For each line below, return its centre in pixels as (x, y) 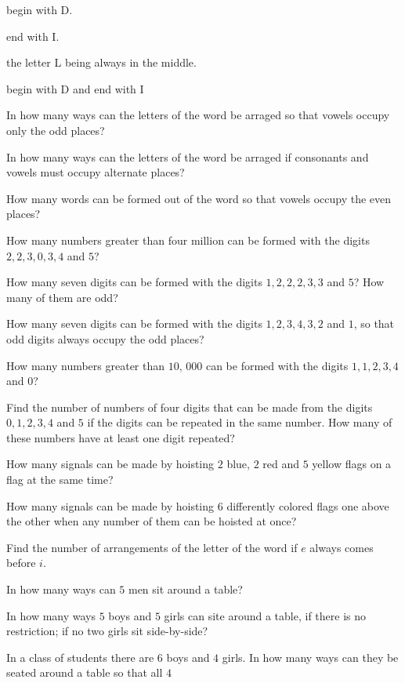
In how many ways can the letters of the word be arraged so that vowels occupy (198, 115)
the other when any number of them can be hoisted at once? (152, 521)
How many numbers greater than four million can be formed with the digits (188, 240)
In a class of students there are (80, 657)
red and (281, 464)
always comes (342, 547)
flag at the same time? (60, 480)
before (21, 563)
